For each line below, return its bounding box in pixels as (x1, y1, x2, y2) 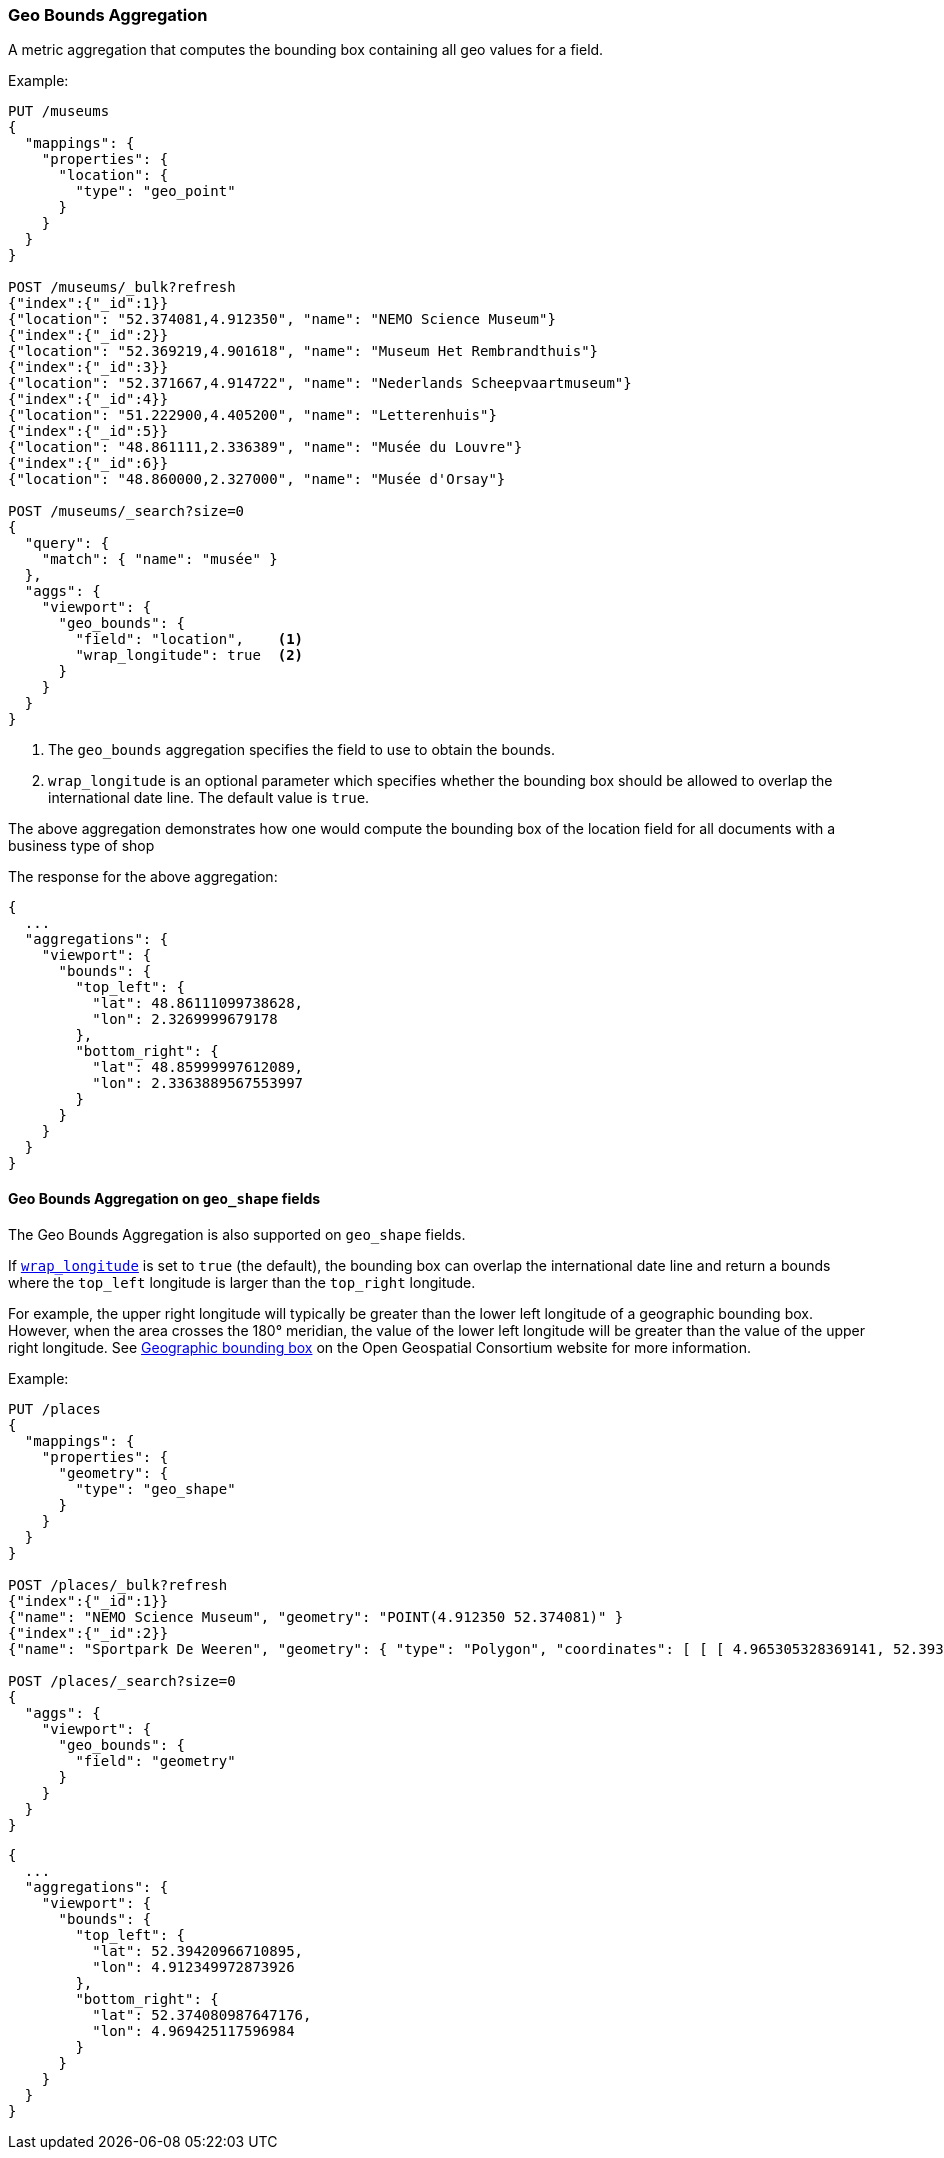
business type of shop (8, 837, 155, 855)
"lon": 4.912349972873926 (92, 1958, 295, 1975)
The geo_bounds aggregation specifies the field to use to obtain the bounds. (48, 741, 555, 759)
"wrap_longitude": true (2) (75, 647, 304, 664)
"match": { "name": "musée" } (41, 551, 278, 568)
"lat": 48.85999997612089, (92, 1059, 304, 1076)
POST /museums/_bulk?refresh (8, 279, 236, 296)
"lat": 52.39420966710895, (92, 1942, 304, 1959)
